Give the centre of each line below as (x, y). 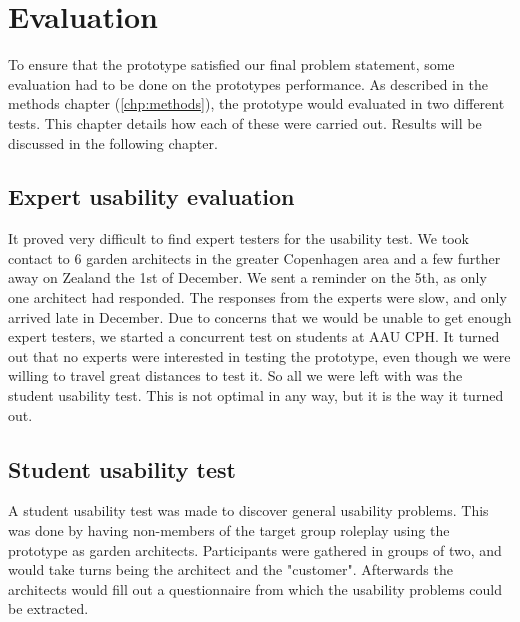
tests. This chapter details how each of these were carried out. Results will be (245, 122)
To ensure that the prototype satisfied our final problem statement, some (231, 64)
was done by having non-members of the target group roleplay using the (229, 530)
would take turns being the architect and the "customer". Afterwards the (230, 569)
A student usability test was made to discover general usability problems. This (248, 510)
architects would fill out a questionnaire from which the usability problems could (255, 588)
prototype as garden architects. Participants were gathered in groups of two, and (255, 549)
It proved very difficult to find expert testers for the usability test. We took (238, 238)
